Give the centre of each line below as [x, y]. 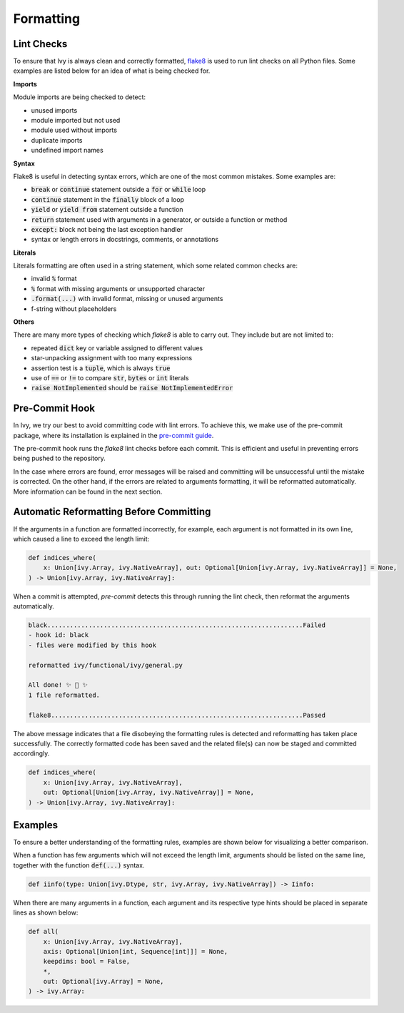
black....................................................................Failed [177, 625]
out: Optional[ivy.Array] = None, [103, 982]
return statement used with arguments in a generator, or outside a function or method [159, 219]
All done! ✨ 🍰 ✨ [58, 685]
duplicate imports [57, 140]
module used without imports [74, 130]
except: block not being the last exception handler [107, 229]
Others [24, 322]
